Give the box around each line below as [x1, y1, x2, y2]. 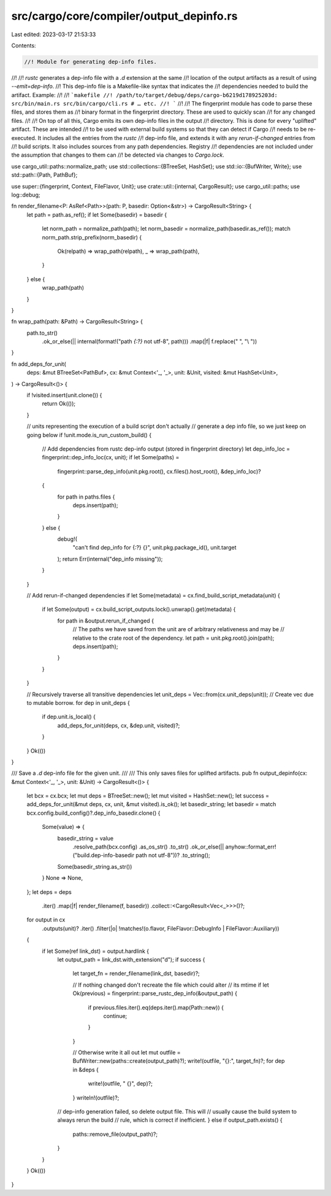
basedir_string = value [57, 834, 113, 842]
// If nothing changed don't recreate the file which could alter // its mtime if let [72, 981, 269, 988]
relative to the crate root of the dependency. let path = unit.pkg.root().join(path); [72, 634, 275, 642]
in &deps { [72, 1066, 99, 1073]
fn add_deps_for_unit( [11, 360, 67, 368]
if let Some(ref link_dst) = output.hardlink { [42, 947, 150, 955]
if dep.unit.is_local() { [42, 713, 96, 721]
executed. [11, 134, 37, 141]
